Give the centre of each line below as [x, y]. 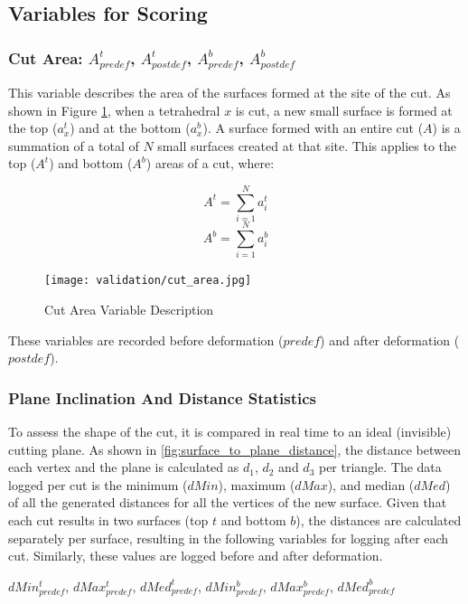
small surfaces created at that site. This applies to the [307, 145]
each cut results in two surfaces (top [108, 519]
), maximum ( [257, 484]
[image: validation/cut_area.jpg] [148, 281]
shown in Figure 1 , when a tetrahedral [114, 110]
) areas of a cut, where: [210, 163]
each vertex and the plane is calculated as [124, 467]
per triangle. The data [380, 467]
